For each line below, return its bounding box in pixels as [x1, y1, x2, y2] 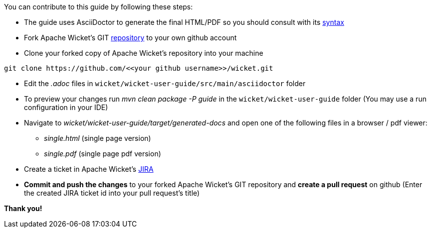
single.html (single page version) [44, 134, 151, 142]
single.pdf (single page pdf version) [44, 149, 161, 158]
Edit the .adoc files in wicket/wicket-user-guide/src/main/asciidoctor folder [24, 79, 306, 88]
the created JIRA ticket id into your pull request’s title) [24, 189, 200, 197]
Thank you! [4, 204, 42, 213]
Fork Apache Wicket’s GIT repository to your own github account [24, 33, 237, 42]
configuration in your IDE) [24, 103, 108, 112]
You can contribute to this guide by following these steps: [4, 2, 193, 11]
